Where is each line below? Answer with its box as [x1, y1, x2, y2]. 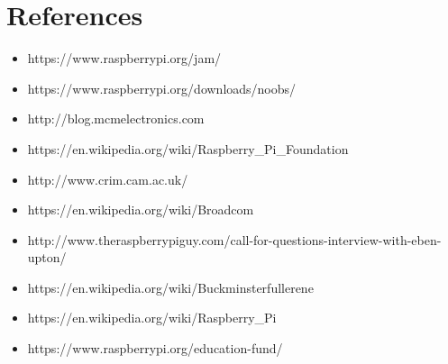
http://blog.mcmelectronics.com [27, 109, 205, 128]
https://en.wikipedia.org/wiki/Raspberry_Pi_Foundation [27, 139, 349, 158]
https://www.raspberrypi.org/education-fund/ [27, 339, 283, 358]
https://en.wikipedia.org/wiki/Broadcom [27, 200, 254, 219]
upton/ [27, 248, 67, 267]
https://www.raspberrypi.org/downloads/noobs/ [27, 78, 297, 97]
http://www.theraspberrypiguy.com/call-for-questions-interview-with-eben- [27, 230, 442, 249]
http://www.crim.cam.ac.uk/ [27, 169, 188, 188]
